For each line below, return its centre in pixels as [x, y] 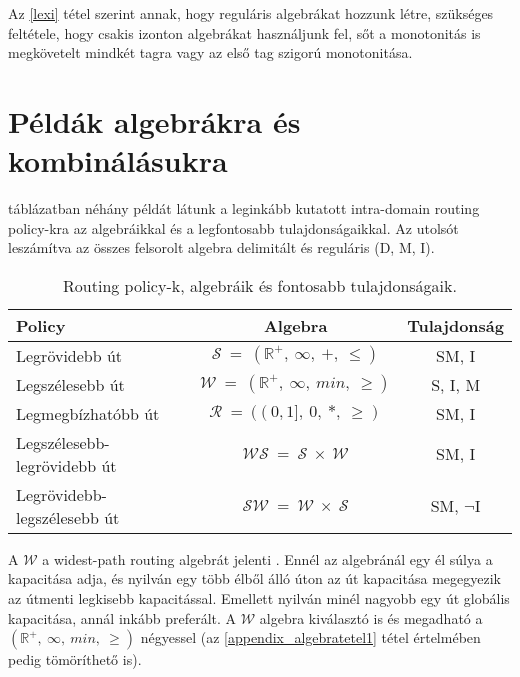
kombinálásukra [118, 160]
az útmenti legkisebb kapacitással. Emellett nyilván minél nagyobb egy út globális [259, 598]
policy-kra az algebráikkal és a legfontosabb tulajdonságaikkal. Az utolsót [233, 227]
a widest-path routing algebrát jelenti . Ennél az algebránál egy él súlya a [267, 558]
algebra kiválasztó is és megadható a [371, 617]
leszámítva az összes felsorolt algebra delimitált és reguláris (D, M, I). [221, 247]
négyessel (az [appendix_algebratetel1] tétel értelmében [310, 637]
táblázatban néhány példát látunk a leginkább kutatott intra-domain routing [244, 208]
